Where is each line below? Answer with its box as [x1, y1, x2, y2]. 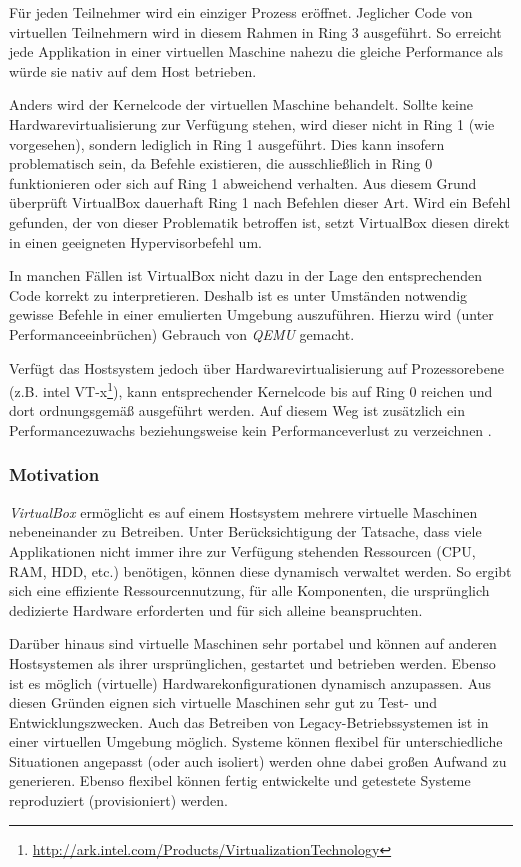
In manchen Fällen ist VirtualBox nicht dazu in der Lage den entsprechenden [9, 265, 483, 286]
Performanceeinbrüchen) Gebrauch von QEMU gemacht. [9, 323, 355, 344]
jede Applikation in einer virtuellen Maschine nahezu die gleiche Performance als [9, 41, 504, 62]
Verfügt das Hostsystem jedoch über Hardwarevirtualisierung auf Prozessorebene [9, 357, 504, 378]
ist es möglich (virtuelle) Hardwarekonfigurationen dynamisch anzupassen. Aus [9, 672, 492, 693]
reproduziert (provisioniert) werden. [9, 790, 228, 811]
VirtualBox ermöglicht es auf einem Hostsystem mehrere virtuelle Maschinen [9, 501, 478, 522]
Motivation [9, 462, 100, 487]
